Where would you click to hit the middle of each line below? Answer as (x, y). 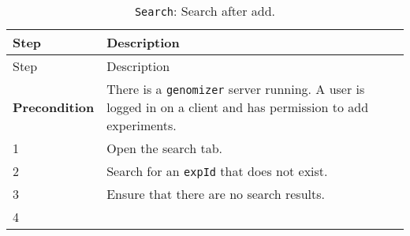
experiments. (142, 125)
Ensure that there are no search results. (216, 194)
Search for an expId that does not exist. (217, 171)
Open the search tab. (165, 148)
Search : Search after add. (205, 11)
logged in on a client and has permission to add (238, 107)
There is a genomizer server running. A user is (236, 89)
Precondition (54, 107)
